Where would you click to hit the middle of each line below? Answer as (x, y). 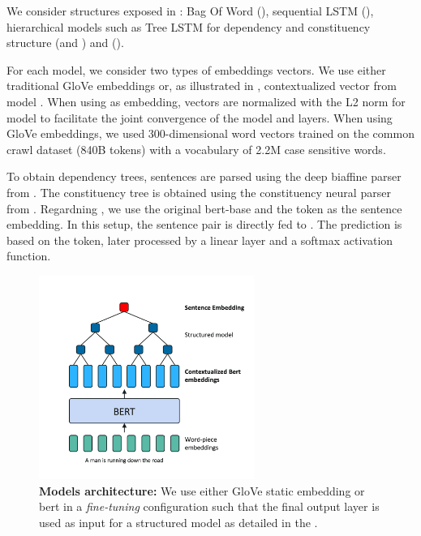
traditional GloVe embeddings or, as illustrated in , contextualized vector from (202, 86)
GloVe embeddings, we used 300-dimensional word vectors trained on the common (210, 133)
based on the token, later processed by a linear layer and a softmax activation (200, 240)
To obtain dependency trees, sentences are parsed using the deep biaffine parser (204, 176)
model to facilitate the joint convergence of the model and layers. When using (200, 117)
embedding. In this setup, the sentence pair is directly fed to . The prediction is (204, 224)
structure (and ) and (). (65, 43)
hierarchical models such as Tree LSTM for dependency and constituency (189, 26)
